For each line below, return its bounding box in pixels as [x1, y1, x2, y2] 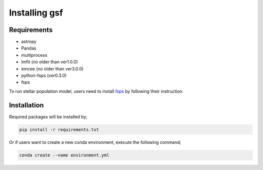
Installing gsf [9, 7, 63, 18]
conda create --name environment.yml [19, 152, 110, 158]
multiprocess [21, 52, 48, 58]
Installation [9, 101, 44, 109]
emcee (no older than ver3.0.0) [21, 66, 84, 71]
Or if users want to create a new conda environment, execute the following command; [9, 139, 182, 145]
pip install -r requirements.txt [19, 127, 99, 132]
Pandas [21, 45, 37, 51]
